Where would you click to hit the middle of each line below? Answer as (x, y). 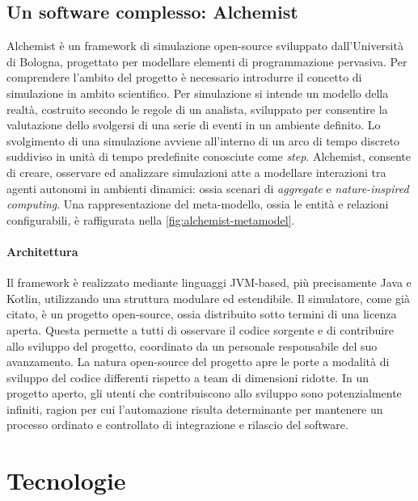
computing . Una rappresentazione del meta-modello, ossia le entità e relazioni (198, 204)
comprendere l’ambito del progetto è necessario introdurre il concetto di (184, 77)
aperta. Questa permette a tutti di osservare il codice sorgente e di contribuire (200, 329)
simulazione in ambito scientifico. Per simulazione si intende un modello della (198, 93)
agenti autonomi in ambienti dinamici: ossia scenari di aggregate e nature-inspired (208, 188)
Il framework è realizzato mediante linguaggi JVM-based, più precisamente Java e (209, 282)
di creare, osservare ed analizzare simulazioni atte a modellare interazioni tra (196, 172)
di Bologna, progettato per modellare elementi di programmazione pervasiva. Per (207, 61)
